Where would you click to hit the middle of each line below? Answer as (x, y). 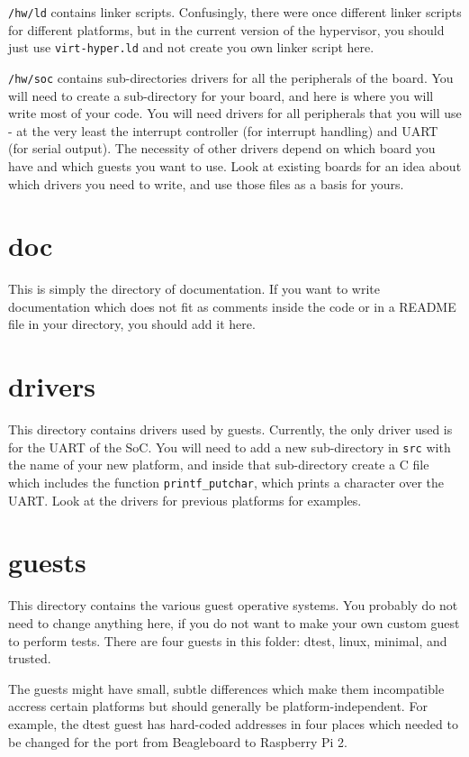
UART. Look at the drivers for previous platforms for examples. (185, 500)
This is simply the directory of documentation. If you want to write (194, 289)
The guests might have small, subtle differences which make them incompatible (226, 688)
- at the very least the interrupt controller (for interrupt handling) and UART (223, 130)
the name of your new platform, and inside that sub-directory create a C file (219, 465)
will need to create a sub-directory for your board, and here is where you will (221, 95)
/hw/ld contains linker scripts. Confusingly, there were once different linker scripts (235, 12)
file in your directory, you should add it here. (132, 324)
